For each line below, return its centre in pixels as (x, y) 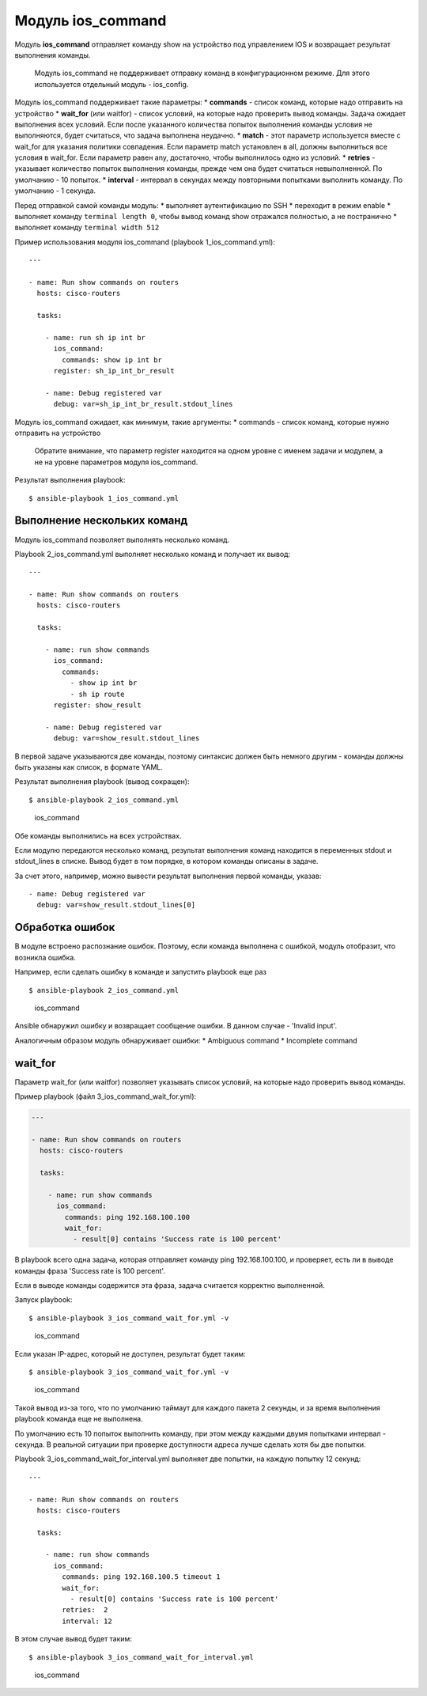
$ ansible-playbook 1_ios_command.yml (104, 498)
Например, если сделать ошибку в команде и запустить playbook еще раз (140, 972)
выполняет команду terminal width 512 (87, 227)
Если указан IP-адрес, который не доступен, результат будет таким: (130, 1353)
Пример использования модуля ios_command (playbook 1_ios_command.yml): (145, 242)
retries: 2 (85, 1610)
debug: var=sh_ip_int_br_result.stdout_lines (143, 404)
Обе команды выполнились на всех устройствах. (98, 835)
